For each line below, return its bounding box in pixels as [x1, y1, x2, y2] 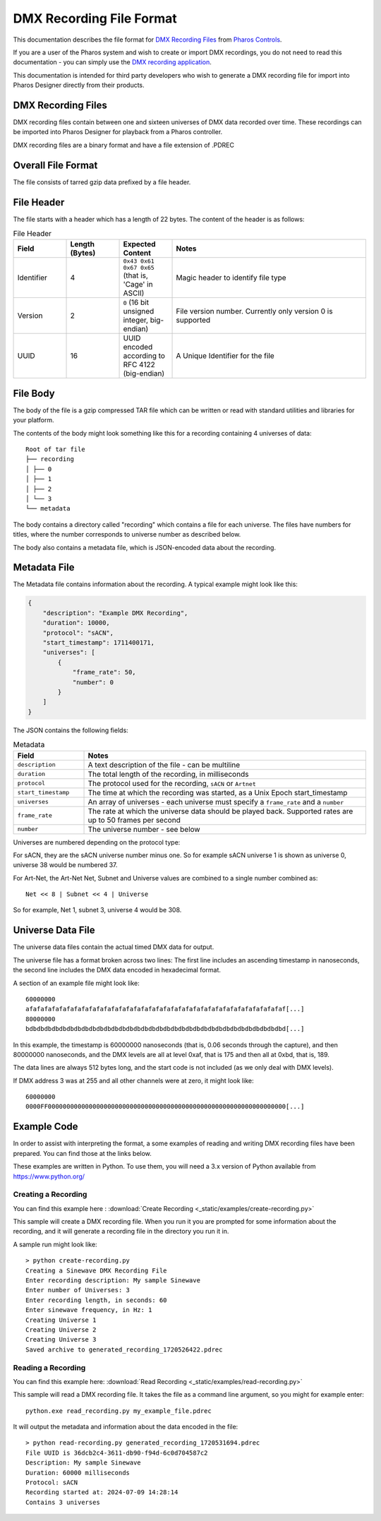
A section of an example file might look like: [13, 979, 140, 987]
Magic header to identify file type [176, 273, 286, 282]
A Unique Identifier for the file [176, 351, 274, 361]
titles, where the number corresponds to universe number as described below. [13, 530, 241, 539]
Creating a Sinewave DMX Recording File [25, 1266, 167, 1275]
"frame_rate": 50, [72, 668, 137, 676]
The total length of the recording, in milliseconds [87, 769, 249, 779]
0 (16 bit [123, 297, 150, 307]
